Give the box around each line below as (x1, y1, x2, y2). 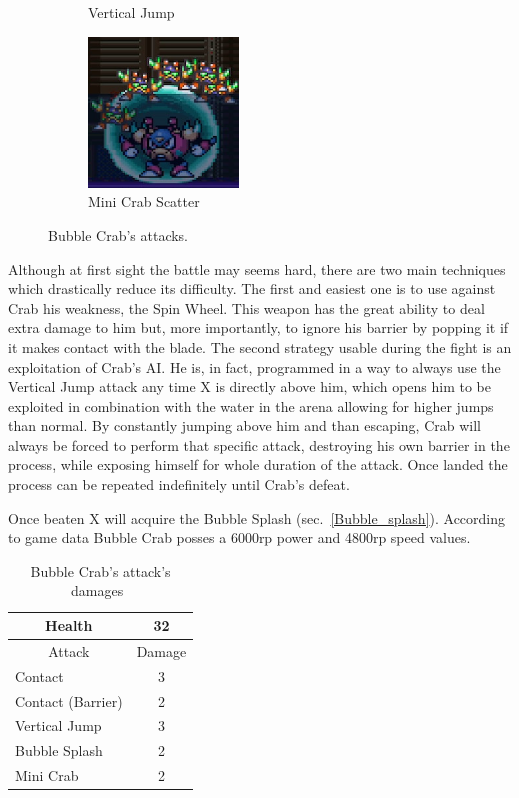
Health (45, 615, 93, 636)
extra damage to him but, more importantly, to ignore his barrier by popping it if (8, 317, 509, 338)
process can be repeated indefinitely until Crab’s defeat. (8, 474, 350, 495)
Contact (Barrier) (15, 690, 123, 711)
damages (71, 580, 124, 601)
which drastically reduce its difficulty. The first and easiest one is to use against (8, 278, 496, 299)
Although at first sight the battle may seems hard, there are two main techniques (8, 258, 506, 279)
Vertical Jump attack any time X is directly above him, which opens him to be (8, 376, 492, 397)
